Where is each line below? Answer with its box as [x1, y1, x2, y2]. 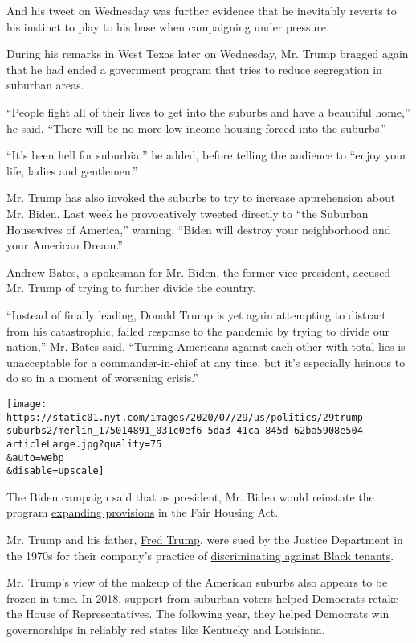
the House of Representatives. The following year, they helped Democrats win [6, 605, 389, 622]
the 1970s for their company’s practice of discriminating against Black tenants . [6, 546, 394, 563]
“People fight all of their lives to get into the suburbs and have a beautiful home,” [6, 103, 410, 120]
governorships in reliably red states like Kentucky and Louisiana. [6, 620, 325, 637]
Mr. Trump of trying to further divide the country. [6, 279, 256, 296]
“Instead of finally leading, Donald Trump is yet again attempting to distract [6, 306, 386, 323]
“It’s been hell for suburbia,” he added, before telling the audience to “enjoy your [6, 146, 407, 163]
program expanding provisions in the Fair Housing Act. [6, 504, 279, 521]
